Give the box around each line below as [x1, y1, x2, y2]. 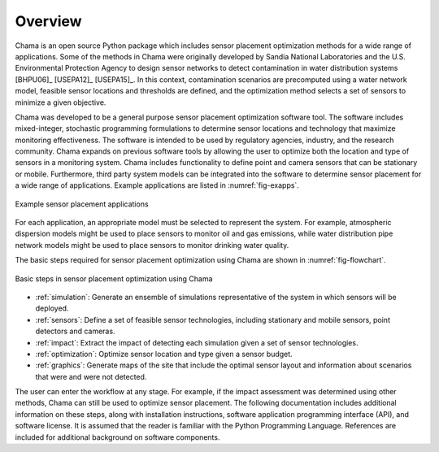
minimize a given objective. [15, 98, 106, 107]
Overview [15, 12, 82, 30]
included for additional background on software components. [15, 432, 220, 442]
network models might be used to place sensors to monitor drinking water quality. [15, 240, 289, 250]
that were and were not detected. [35, 372, 147, 381]
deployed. [35, 303, 69, 313]
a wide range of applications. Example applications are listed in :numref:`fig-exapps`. [15, 180, 300, 190]
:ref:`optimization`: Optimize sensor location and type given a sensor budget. [35, 349, 293, 359]
